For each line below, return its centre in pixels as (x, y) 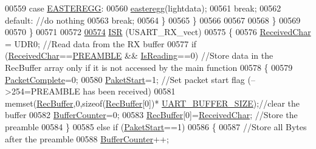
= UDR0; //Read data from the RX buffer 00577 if (101, 43)
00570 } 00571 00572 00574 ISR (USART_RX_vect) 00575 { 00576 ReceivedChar (158, 32)
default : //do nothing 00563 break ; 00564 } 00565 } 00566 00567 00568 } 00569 (153, 20)
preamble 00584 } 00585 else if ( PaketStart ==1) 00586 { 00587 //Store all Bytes (156, 126)
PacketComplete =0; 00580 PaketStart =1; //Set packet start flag (125, 79)
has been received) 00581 (129, 91)
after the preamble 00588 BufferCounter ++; (87, 138)
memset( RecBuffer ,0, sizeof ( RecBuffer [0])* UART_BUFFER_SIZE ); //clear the (153, 103)
